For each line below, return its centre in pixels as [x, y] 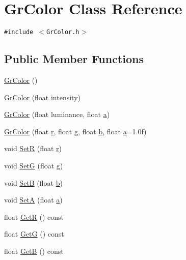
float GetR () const [34, 216]
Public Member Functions [74, 59]
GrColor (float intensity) [42, 97]
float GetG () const [34, 234]
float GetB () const [34, 251]
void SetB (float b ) [33, 182]
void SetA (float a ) [33, 200]
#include [19, 32]
